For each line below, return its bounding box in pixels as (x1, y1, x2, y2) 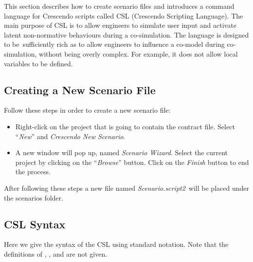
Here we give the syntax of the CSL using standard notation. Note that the (4, 239, 229, 249)
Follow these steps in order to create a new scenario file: (4, 105, 171, 115)
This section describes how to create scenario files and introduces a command (4, 1, 235, 11)
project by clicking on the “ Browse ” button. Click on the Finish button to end (15, 157, 249, 167)
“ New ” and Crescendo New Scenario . (15, 131, 126, 141)
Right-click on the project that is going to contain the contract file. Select (15, 121, 235, 131)
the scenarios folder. (4, 192, 63, 202)
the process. (15, 166, 51, 177)
